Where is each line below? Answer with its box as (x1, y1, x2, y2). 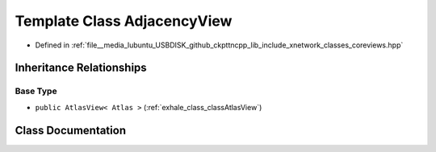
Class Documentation (15, 123, 127, 137)
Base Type (15, 85, 57, 97)
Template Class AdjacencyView (15, 12, 233, 30)
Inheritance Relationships (15, 61, 147, 75)
